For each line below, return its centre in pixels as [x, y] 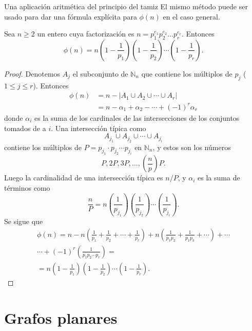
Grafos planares [61, 317]
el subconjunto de [100, 73]
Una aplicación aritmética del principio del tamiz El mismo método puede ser [126, 6]
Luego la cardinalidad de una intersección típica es [84, 178]
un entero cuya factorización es [86, 34]
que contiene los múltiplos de [187, 73]
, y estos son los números [192, 147]
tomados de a [25, 128]
